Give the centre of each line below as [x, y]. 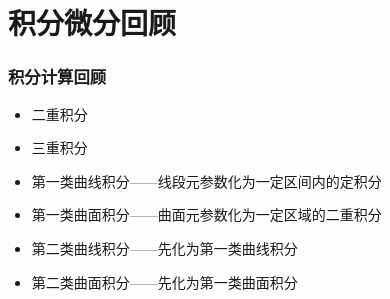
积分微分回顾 [92, 22]
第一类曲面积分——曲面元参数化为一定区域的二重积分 [206, 214]
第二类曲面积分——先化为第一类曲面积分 [164, 281]
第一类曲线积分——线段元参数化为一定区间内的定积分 [206, 180]
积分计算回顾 [57, 76]
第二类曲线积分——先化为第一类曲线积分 [164, 247]
